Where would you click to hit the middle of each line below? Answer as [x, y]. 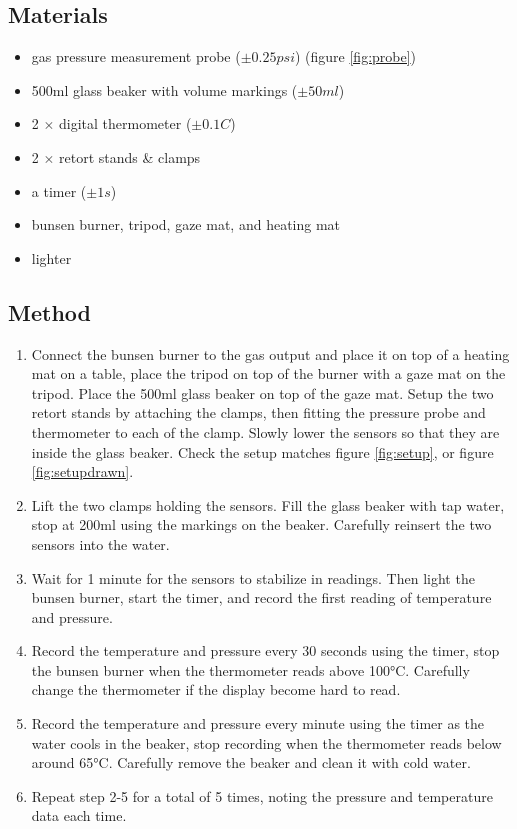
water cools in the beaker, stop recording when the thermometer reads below [266, 742]
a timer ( [59, 190]
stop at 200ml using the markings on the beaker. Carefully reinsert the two [261, 524]
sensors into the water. [100, 543]
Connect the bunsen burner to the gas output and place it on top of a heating [270, 353]
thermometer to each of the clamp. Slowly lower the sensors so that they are [265, 431]
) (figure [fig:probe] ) [355, 56]
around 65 [62, 762]
